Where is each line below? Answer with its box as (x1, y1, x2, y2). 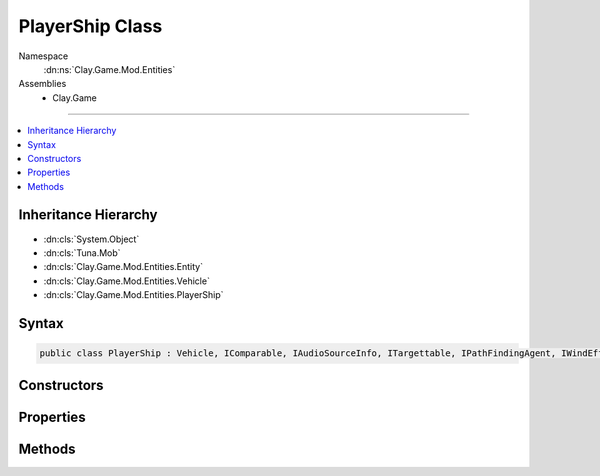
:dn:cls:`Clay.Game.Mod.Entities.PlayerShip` (43, 289, 224, 301)
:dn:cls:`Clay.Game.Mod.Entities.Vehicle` (43, 275, 210, 287)
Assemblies (18, 78, 67, 90)
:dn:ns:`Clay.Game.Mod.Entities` (43, 63, 176, 75)
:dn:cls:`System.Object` (43, 233, 140, 245)
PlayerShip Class (18, 15, 163, 37)
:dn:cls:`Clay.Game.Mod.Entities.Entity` (43, 261, 204, 273)
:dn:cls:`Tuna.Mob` (43, 246, 121, 259)
